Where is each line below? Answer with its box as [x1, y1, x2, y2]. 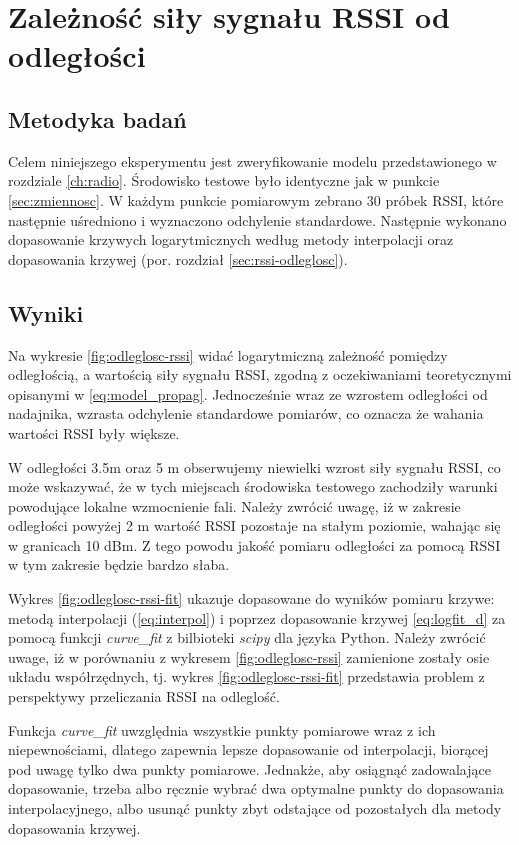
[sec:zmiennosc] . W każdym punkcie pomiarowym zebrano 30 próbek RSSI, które [8, 189, 504, 210]
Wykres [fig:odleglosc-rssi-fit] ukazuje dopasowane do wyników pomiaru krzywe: [8, 588, 495, 609]
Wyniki [8, 297, 84, 328]
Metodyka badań [8, 103, 187, 134]
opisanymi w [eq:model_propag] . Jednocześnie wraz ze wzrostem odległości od [8, 383, 488, 404]
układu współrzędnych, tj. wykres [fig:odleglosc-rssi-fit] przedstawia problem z [8, 666, 485, 687]
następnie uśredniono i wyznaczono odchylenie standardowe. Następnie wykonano [8, 209, 507, 230]
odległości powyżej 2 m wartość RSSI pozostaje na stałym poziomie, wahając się [8, 515, 501, 536]
